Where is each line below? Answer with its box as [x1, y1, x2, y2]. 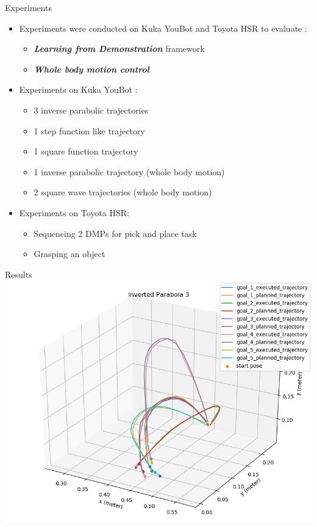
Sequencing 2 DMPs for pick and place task [34, 227, 197, 239]
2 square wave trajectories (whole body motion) [34, 186, 212, 198]
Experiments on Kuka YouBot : [19, 83, 138, 96]
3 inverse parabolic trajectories [34, 103, 149, 116]
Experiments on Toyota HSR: [19, 206, 129, 219]
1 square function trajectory [34, 145, 138, 158]
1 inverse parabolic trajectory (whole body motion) [34, 165, 225, 178]
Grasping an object [34, 247, 105, 260]
